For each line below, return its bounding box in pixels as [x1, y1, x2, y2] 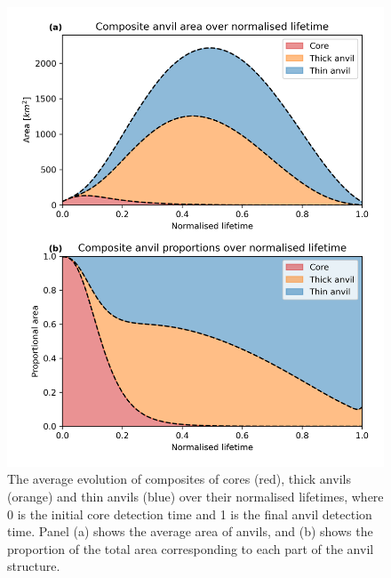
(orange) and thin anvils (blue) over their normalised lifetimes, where [7, 487, 384, 506]
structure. [7, 557, 60, 575]
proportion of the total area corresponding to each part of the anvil [7, 539, 374, 558]
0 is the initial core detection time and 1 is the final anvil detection [7, 504, 372, 523]
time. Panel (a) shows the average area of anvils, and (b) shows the [7, 522, 373, 541]
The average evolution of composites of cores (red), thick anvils [7, 470, 351, 488]
